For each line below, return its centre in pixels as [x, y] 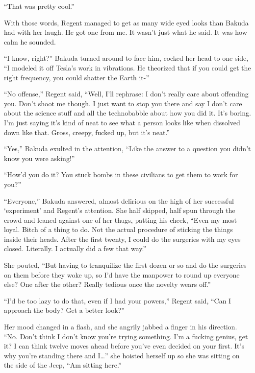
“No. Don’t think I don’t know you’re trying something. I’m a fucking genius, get [126, 336]
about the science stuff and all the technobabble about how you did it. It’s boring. [127, 113]
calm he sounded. [30, 41]
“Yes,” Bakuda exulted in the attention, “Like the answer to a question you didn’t [127, 149]
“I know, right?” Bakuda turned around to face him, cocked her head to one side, [126, 58]
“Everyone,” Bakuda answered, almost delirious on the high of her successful [119, 200]
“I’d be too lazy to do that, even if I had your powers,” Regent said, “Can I [118, 300]
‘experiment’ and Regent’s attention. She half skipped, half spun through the [120, 210]
